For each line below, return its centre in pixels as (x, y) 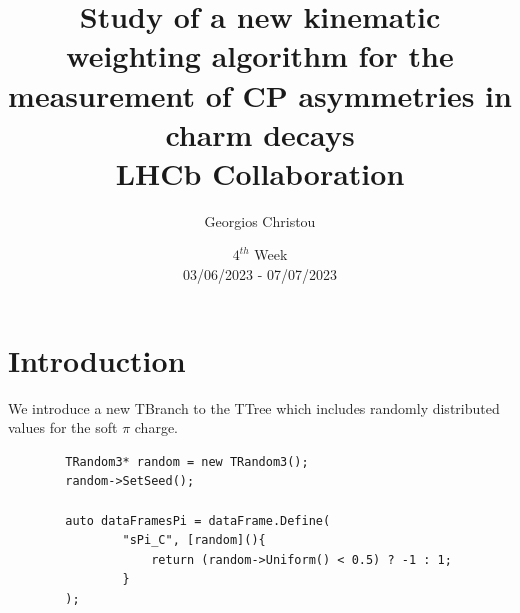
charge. (156, 427)
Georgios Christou (260, 220)
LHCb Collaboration (260, 172)
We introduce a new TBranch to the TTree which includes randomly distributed (254, 407)
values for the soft (63, 427)
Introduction (97, 359)
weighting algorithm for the (260, 55)
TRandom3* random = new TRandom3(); (187, 461)
